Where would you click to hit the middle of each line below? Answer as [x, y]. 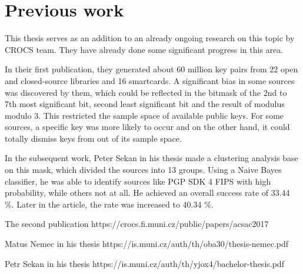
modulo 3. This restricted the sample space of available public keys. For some [144, 115]
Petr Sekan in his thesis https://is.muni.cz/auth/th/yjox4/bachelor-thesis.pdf [144, 263]
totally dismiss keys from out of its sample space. [93, 138]
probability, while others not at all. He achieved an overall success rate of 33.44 [147, 193]
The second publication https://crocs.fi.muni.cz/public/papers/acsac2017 [137, 224]
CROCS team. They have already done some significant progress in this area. [144, 49]
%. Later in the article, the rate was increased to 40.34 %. [109, 204]
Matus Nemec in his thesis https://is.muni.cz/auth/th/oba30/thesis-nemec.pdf [147, 244]
